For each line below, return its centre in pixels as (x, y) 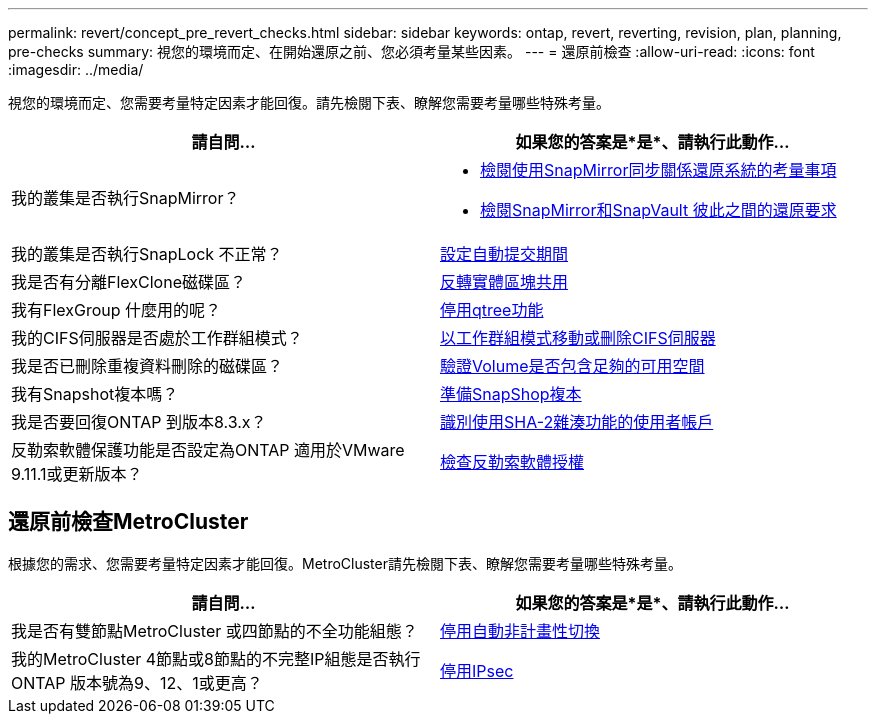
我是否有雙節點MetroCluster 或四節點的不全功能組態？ (214, 630)
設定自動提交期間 (504, 254)
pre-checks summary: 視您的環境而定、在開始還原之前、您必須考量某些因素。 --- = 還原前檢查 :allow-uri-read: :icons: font (411, 51)
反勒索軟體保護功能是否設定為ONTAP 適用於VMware (208, 450)
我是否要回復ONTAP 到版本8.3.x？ (139, 422)
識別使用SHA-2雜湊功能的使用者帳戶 (577, 422)
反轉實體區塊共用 (504, 282)
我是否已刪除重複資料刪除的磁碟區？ (147, 366)
